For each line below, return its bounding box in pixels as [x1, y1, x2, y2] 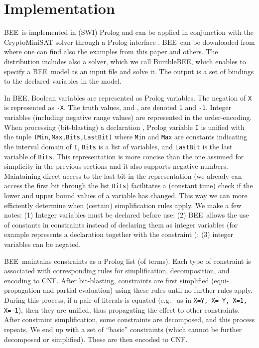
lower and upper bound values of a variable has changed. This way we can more [4, 190, 248, 201]
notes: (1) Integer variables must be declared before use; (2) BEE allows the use [4, 210, 249, 220]
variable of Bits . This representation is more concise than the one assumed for [4, 151, 244, 161]
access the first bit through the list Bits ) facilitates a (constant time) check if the [4, 180, 253, 191]
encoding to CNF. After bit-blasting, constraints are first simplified [4, 275, 209, 285]
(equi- [211, 275, 229, 285]
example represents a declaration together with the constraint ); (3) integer [4, 229, 234, 239]
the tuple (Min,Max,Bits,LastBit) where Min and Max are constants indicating [4, 131, 248, 142]
